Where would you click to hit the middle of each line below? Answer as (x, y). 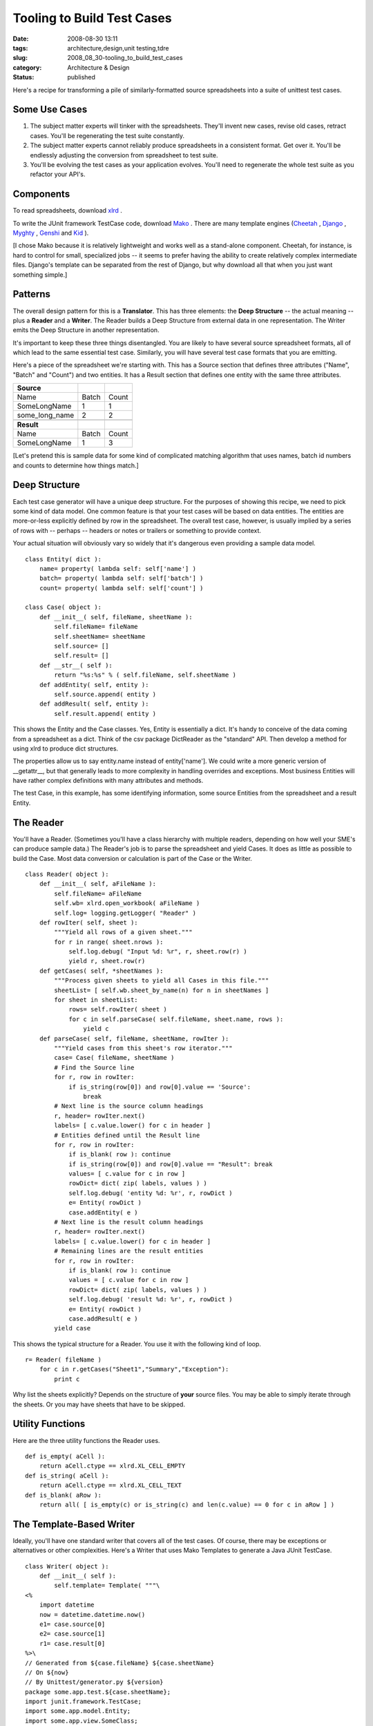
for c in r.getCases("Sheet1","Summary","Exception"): (134, 1369)
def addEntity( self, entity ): (94, 685)
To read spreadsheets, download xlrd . (67, 211)
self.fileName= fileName (96, 627)
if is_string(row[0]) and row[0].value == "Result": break (171, 1164)
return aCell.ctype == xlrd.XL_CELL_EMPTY (112, 1466)
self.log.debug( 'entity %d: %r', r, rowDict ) (151, 1193)
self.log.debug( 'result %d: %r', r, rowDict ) (151, 1299)
